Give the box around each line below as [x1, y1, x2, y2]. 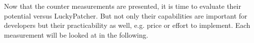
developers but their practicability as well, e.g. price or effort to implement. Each [4, 20, 251, 30]
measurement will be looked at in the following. [4, 29, 148, 40]
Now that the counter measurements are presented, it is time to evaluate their [4, 1, 241, 11]
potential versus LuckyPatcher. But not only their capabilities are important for [4, 10, 248, 21]
